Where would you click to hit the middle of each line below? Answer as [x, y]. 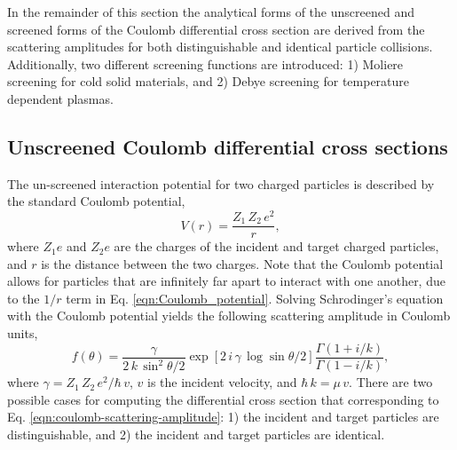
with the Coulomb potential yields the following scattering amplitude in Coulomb [229, 316]
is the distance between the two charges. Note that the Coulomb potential [242, 263]
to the [24, 298]
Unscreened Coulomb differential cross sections [228, 146]
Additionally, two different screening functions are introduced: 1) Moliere [205, 63]
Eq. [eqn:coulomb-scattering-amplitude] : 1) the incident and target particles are [223, 417]
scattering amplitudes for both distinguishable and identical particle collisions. [220, 47]
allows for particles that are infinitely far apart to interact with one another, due [226, 281]
